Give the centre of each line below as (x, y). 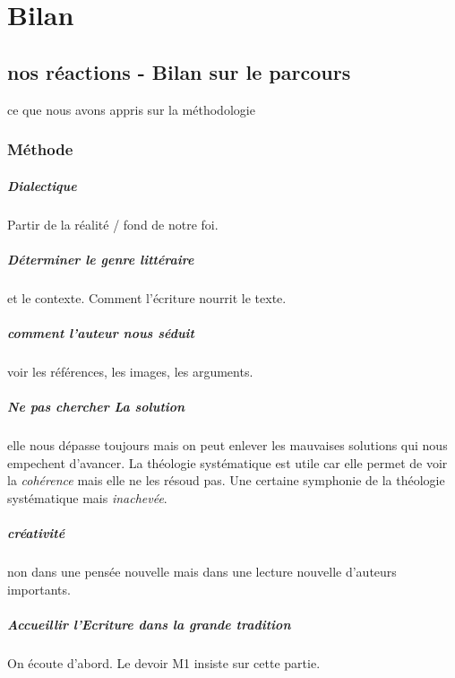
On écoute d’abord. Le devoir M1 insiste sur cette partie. (164, 662)
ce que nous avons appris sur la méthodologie (131, 109)
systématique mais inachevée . (87, 497)
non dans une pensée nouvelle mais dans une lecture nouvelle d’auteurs (202, 571)
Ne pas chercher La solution (96, 407)
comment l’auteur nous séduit (101, 332)
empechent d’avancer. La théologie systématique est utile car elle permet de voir (227, 462)
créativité (36, 533)
